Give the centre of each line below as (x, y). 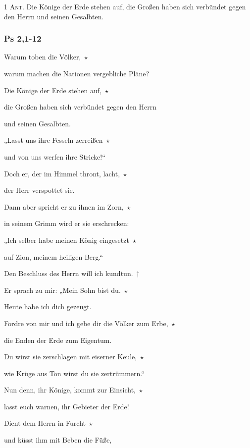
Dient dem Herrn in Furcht (45, 423)
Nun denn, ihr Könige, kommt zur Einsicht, (70, 390)
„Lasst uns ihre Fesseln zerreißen (53, 140)
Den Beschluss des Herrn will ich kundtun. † (72, 273)
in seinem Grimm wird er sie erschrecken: (67, 223)
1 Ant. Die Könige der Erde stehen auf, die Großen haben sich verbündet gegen (125, 6)
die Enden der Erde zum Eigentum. (58, 340)
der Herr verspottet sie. (39, 190)
